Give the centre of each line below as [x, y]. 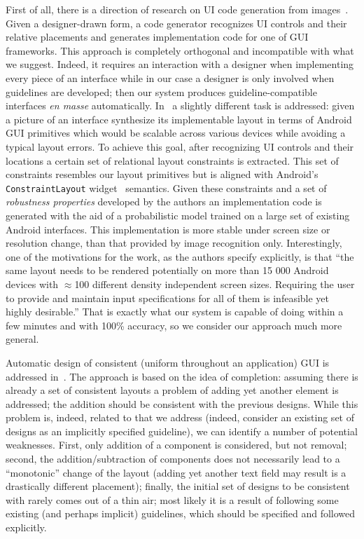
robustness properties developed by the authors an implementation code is [164, 202]
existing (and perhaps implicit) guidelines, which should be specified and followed [181, 513]
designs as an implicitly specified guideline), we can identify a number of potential [182, 431]
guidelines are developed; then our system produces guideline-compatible [161, 91]
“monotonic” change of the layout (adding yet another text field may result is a [176, 472]
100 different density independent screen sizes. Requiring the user [215, 284]
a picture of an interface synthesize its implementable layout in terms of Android [179, 119]
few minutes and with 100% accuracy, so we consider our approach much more [174, 325]
